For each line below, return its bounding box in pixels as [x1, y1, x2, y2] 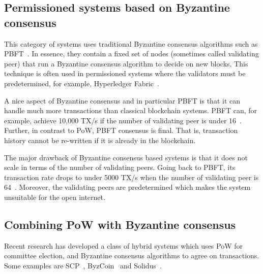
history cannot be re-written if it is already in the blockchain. [4, 134, 196, 145]
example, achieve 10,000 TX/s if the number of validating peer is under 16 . [4, 115, 242, 125]
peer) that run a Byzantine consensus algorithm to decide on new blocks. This [4, 58, 248, 68]
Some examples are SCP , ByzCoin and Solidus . [4, 260, 162, 270]
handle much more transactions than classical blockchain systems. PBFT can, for [4, 105, 257, 116]
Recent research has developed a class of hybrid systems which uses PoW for [4, 240, 243, 251]
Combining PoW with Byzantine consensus [4, 216, 236, 232]
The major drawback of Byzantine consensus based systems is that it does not [4, 152, 248, 162]
